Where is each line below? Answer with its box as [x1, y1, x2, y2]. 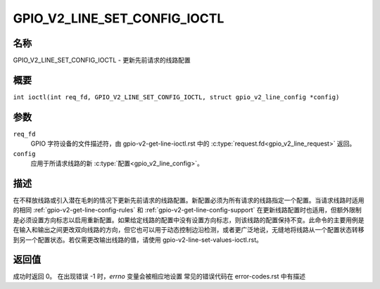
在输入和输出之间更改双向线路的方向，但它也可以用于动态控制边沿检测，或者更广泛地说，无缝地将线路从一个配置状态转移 [13, 226, 365, 234]
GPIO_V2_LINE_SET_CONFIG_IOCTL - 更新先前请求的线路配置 [13, 56, 191, 65]
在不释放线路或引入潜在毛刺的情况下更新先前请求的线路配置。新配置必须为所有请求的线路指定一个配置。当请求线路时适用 [13, 195, 365, 204]
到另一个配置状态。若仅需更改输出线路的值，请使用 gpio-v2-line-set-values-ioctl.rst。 [13, 236, 263, 244]
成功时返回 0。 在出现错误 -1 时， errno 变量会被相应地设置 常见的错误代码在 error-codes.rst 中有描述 [13, 272, 306, 281]
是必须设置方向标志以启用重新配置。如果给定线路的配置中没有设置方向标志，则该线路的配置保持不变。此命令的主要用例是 [13, 215, 365, 224]
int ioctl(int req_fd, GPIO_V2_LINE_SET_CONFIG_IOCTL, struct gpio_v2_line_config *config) [13, 93, 340, 101]
